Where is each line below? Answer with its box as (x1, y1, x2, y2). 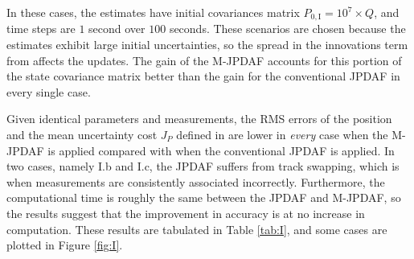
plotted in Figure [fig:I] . (6, 236, 123, 253)
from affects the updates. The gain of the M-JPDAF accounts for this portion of (6, 51, 402, 68)
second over (88, 20, 146, 37)
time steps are (6, 20, 76, 37)
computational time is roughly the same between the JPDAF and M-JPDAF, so (6, 189, 401, 206)
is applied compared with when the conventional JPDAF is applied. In (47, 142, 395, 158)
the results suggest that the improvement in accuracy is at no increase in (6, 204, 365, 221)
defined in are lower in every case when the (176, 126, 388, 143)
